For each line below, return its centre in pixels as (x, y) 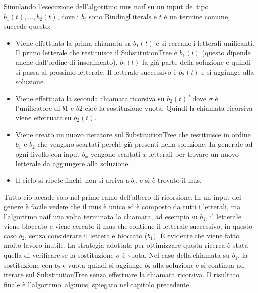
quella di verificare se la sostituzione (59, 255)
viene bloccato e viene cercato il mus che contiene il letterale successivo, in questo (128, 226)
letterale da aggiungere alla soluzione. (73, 163)
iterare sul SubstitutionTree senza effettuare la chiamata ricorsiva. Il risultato (122, 274)
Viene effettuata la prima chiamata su (73, 42)
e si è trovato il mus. (171, 180)
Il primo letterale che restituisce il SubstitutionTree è (96, 52)
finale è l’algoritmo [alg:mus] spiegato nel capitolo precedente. (97, 284)
